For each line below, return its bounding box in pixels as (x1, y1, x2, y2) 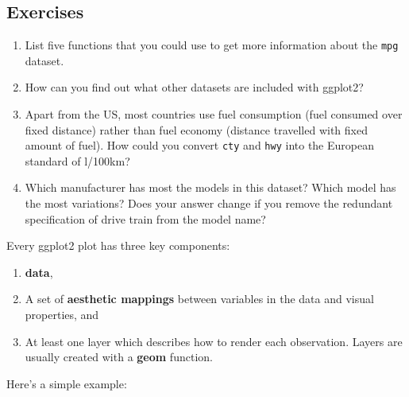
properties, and (25, 306, 99, 323)
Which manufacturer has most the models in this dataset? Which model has (25, 179, 396, 196)
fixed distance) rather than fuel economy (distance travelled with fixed (25, 121, 368, 138)
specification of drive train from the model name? (25, 210, 266, 227)
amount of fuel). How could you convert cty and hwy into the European (25, 137, 374, 154)
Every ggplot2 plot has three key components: (6, 237, 230, 254)
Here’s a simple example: (6, 375, 127, 391)
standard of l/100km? (25, 152, 130, 169)
